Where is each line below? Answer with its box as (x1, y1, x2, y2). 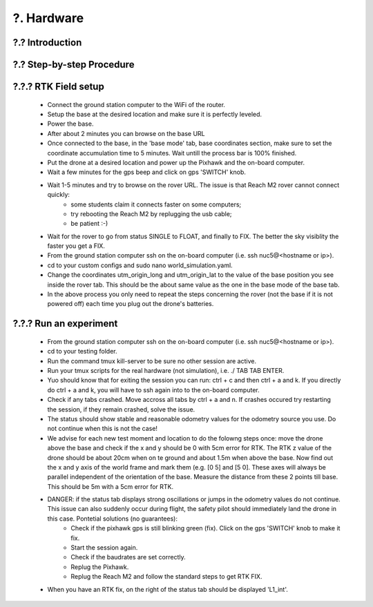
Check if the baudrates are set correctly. (70, 553, 186, 561)
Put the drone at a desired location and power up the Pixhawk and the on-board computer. (47, 158, 305, 166)
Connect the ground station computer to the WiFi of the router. (47, 100, 226, 108)
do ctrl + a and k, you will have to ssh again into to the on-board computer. (47, 385, 260, 394)
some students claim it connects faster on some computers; (70, 200, 242, 209)
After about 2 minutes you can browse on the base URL (47, 129, 205, 137)
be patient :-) (70, 220, 108, 228)
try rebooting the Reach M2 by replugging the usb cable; (70, 209, 232, 218)
